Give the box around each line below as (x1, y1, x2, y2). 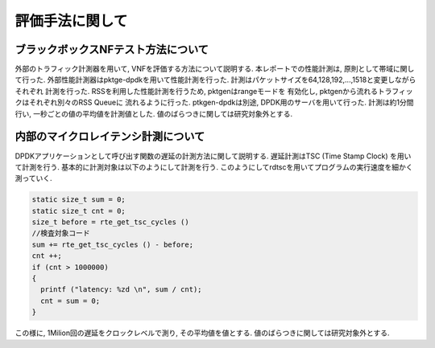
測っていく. (14, 174, 52, 183)
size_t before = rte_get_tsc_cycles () (31, 218, 189, 227)
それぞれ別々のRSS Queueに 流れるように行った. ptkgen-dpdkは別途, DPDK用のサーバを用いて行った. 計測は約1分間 (28, 97, 414, 108)
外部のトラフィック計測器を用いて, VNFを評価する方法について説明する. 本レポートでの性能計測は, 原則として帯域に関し (14, 64, 415, 74)
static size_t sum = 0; (31, 195, 126, 204)
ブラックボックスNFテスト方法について (14, 43, 209, 56)
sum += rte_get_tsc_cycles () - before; (31, 240, 193, 249)
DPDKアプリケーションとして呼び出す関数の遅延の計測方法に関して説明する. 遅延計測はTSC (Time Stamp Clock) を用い (14, 151, 412, 161)
